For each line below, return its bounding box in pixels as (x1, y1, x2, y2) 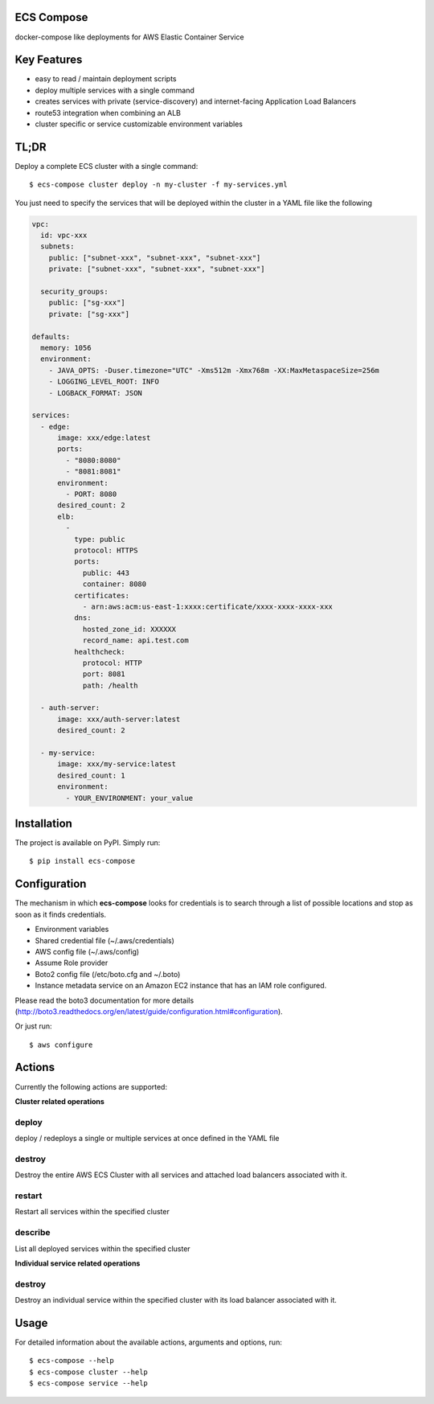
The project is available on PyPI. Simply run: (14, 838, 161, 848)
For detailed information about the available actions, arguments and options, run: (14, 1337, 283, 1347)
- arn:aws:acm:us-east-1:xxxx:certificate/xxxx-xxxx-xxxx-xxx (82, 601, 334, 611)
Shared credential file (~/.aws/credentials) (35, 935, 174, 945)
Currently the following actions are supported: (14, 1082, 168, 1091)
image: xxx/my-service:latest (57, 760, 177, 769)
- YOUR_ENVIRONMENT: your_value (65, 793, 193, 803)
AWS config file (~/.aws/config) (35, 946, 140, 956)
